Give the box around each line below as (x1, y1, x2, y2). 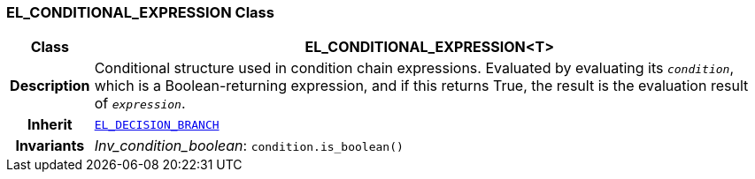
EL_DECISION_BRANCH (94, 117, 220, 131)
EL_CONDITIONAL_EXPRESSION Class (6, 4, 274, 21)
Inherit (27, 116, 73, 134)
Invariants (15, 137, 85, 155)
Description (10, 77, 90, 95)
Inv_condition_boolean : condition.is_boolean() (94, 137, 404, 155)
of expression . (94, 94, 186, 113)
